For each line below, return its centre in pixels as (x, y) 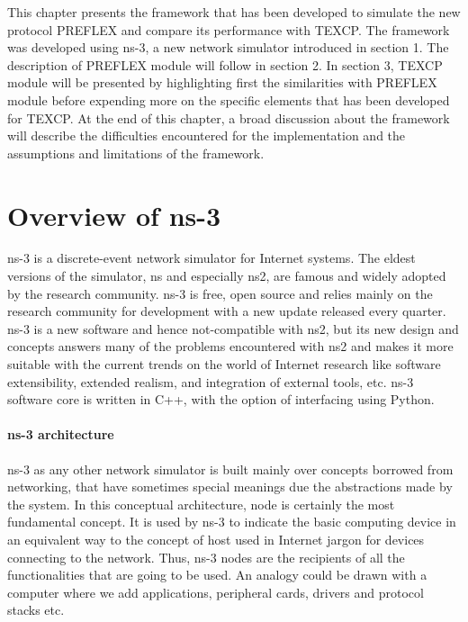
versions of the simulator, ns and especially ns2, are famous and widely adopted (227, 276)
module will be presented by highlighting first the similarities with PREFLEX (222, 82)
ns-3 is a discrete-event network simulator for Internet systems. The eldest (211, 258)
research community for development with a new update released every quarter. (227, 311)
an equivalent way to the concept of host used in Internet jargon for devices (216, 539)
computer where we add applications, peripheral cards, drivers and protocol (216, 592)
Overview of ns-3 (114, 215)
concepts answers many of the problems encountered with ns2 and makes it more (230, 346)
